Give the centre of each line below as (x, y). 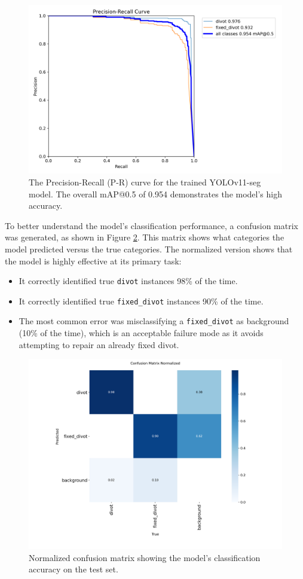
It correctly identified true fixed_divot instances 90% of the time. (141, 301)
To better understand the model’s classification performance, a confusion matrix (151, 225)
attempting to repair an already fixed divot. (99, 344)
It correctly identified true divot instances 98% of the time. (128, 281)
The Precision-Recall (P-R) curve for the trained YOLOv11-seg (145, 182)
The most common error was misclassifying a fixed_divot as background (154, 321)
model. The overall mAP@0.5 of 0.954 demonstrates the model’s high (155, 193)
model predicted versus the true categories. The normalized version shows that (149, 249)
